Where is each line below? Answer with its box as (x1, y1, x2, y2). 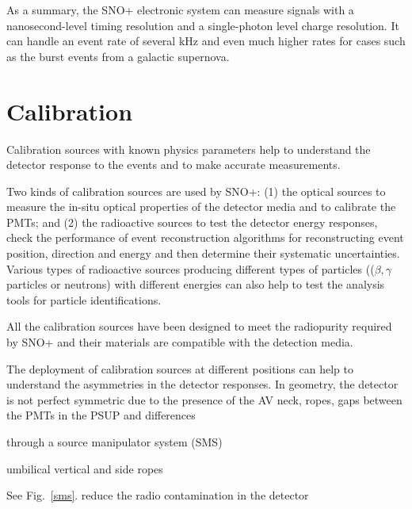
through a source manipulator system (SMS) (6, 434, 223, 450)
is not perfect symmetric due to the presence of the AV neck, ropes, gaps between (6, 391, 402, 408)
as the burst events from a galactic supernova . (6, 48, 230, 64)
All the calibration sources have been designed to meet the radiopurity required (6, 318, 392, 335)
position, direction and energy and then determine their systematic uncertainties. (6, 245, 400, 262)
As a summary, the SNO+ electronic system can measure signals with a (6, 2, 354, 17)
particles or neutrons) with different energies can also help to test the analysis (6, 276, 385, 293)
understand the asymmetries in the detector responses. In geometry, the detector (6, 376, 399, 392)
